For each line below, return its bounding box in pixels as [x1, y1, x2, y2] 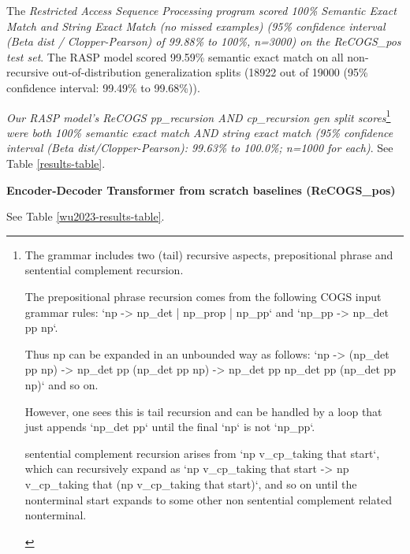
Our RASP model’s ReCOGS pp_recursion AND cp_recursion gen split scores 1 [6, 106, 391, 125]
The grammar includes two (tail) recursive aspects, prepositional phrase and [24, 246, 393, 262]
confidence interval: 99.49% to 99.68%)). [6, 79, 200, 95]
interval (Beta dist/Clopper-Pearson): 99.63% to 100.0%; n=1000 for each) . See [6, 139, 393, 156]
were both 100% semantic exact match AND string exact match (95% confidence [6, 124, 393, 140]
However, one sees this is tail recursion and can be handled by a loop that [24, 403, 382, 419]
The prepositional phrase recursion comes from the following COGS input [24, 288, 382, 304]
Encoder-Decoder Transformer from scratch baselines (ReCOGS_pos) [6, 181, 396, 198]
